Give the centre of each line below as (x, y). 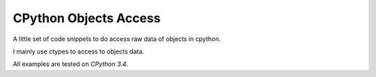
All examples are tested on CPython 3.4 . (71, 64)
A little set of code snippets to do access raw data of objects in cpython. (117, 39)
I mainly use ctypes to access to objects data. (78, 51)
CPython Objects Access (87, 18)
